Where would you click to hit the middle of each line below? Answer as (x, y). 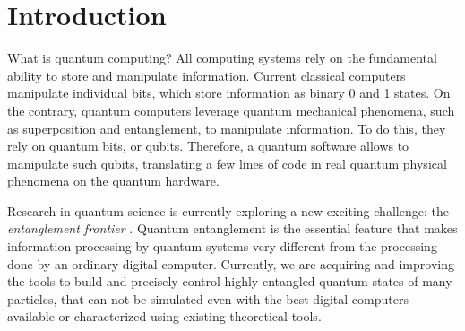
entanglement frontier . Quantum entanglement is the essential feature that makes (232, 228)
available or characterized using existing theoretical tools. (164, 316)
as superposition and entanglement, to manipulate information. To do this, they (227, 128)
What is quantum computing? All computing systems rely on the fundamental (222, 58)
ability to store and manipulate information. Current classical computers (207, 75)
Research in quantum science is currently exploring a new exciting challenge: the (228, 210)
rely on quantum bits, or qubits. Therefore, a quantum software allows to (208, 146)
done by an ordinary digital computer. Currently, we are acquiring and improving (231, 263)
